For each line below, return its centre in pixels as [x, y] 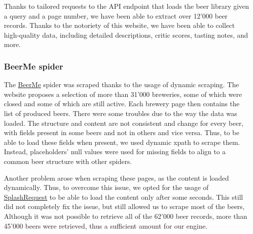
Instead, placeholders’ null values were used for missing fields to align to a [115, 152]
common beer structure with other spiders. [68, 161]
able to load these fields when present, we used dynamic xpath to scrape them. [122, 142]
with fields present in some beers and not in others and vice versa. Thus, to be [122, 132]
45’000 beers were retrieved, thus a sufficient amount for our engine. [106, 225]
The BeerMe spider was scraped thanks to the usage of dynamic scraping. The [122, 84]
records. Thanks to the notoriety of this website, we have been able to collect [119, 25]
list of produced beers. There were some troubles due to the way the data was [121, 113]
